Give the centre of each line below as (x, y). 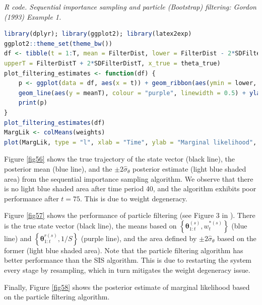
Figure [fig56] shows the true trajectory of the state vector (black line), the (119, 159)
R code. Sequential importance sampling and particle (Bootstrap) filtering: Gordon (130, 7)
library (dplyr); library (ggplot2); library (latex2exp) (98, 34)
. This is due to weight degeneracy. (134, 198)
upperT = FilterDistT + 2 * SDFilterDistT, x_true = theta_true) (112, 63)
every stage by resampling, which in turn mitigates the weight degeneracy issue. (127, 270)
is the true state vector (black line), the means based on (90, 225)
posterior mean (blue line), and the (58, 168)
